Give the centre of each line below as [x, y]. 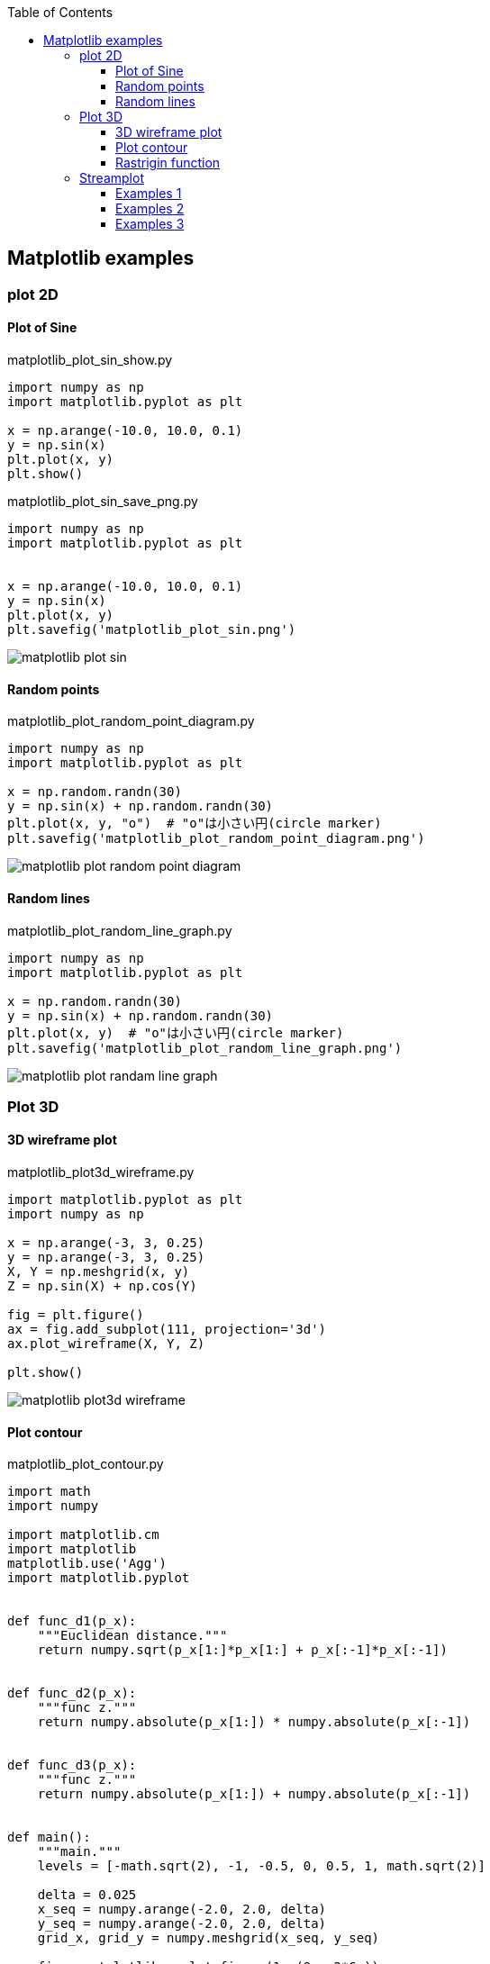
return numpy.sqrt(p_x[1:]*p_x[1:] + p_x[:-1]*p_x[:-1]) [242, 1650]
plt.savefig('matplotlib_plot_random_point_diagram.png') [216, 839]
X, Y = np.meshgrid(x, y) [99, 1272]
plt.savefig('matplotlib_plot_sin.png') [152, 630]
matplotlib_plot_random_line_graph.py [120, 930]
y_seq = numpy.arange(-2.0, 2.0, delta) [182, 1924]
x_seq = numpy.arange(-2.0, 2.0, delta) [182, 1910]
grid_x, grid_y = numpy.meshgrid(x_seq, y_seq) [209, 1938]
